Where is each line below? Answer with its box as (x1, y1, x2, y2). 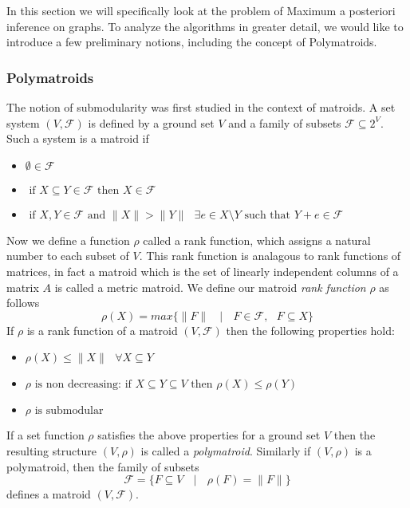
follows (6, 294, 40, 311)
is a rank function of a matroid (26, 321, 178, 338)
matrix (6, 278, 39, 295)
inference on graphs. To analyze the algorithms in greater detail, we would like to (6, 18, 404, 34)
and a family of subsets (228, 114, 341, 131)
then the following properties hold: (226, 321, 395, 338)
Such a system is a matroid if (6, 130, 149, 147)
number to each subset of (6, 247, 129, 264)
